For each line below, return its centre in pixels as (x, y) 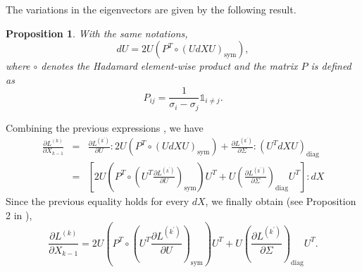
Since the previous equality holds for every (98, 200)
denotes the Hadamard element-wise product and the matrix (169, 66)
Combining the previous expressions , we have (105, 127)
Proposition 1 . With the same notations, (97, 33)
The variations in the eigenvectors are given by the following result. (151, 9)
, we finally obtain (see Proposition (281, 200)
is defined (331, 66)
